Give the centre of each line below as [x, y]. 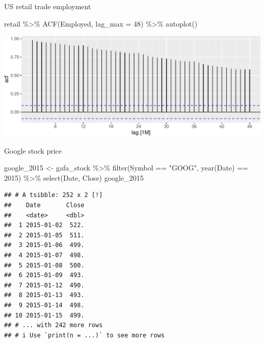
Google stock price [33, 150]
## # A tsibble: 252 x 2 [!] [54, 195]
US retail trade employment [48, 6]
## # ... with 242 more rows [54, 325]
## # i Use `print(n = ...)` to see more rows [84, 335]
